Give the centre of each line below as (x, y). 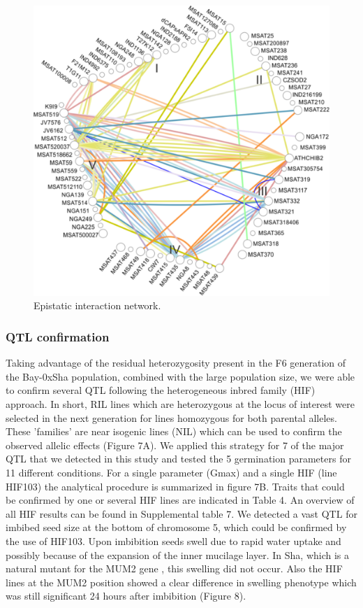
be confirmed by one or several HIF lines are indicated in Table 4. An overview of (180, 500)
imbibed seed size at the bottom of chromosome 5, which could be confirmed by (176, 527)
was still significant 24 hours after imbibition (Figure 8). (126, 596)
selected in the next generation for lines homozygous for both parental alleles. (171, 417)
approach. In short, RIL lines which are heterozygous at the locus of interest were (180, 404)
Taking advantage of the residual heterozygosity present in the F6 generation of (176, 363)
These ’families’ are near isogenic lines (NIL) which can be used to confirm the (174, 431)
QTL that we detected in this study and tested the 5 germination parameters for (178, 459)
